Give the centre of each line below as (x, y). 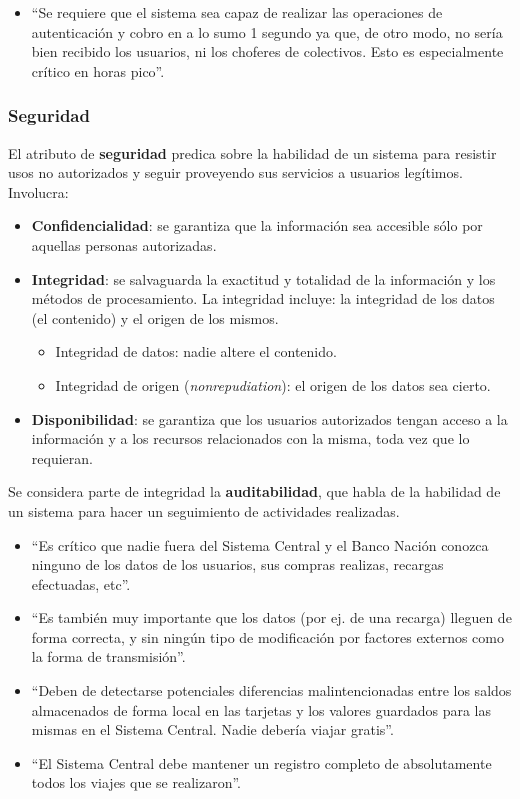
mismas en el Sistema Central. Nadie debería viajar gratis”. (212, 729)
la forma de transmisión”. (108, 656)
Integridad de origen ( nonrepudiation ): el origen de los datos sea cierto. (273, 384)
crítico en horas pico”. (98, 70)
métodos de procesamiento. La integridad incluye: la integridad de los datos (263, 298)
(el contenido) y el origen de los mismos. (155, 317)
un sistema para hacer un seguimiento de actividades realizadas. (204, 510)
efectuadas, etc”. (81, 583)
